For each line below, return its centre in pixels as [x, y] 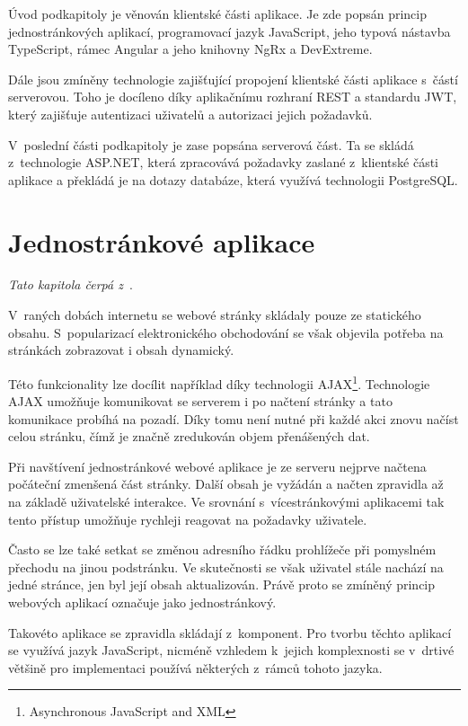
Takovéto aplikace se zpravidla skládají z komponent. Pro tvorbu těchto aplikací [230, 632]
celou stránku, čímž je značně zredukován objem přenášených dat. [189, 436]
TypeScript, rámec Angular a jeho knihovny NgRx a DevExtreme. [190, 49]
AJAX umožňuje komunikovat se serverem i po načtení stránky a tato [200, 401]
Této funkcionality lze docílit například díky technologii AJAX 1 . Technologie [219, 382]
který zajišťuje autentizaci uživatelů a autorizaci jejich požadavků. [190, 114]
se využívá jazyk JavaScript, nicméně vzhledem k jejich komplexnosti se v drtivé [231, 650]
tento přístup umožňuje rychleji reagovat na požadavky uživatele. [188, 519]
